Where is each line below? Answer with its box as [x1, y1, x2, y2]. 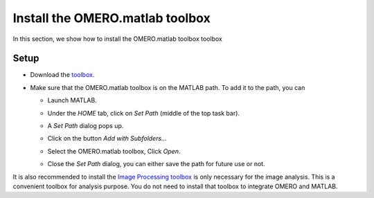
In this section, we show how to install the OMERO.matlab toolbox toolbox [12, 35, 223, 43]
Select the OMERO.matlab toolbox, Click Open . [47, 147, 181, 155]
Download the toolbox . [30, 71, 95, 79]
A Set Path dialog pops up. [47, 122, 124, 130]
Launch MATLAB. [47, 96, 97, 105]
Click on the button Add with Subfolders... [47, 134, 167, 143]
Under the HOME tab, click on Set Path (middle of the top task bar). [47, 109, 240, 117]
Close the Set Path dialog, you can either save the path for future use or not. [47, 160, 266, 168]
